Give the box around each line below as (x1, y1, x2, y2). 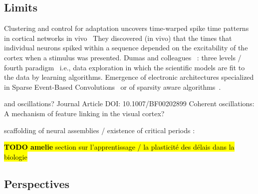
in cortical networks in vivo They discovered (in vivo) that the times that (4, 32, 232, 43)
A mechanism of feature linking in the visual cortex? (4, 108, 165, 118)
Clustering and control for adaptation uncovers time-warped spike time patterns (4, 23, 249, 33)
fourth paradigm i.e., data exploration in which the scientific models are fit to (4, 62, 245, 72)
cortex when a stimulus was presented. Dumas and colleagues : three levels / (4, 52, 242, 62)
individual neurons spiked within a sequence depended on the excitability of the (4, 42, 248, 53)
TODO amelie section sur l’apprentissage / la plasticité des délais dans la (4, 142, 235, 152)
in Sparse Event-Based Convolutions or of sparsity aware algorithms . (4, 81, 221, 92)
